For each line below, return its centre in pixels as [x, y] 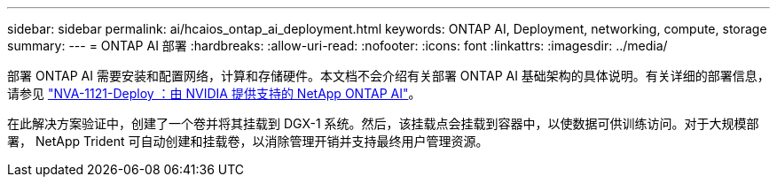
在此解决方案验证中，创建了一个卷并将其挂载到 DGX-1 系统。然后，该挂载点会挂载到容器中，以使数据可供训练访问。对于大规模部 [383, 123]
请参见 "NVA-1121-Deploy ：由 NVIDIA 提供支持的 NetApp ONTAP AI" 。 [214, 93]
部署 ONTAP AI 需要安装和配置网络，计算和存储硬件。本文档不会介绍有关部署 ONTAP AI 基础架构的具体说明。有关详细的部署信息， [388, 76]
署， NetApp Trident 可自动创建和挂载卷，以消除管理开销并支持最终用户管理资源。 [248, 141]
